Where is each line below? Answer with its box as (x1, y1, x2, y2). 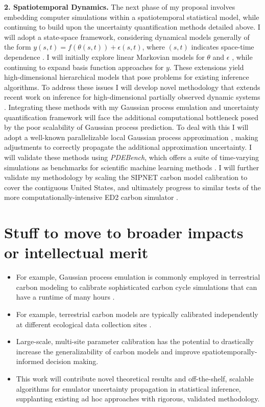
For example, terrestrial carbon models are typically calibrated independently (16, 308, 258, 319)
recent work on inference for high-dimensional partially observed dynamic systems (4, 92, 260, 102)
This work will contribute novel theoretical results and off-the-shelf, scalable (16, 373, 254, 383)
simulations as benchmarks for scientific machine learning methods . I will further (4, 162, 259, 172)
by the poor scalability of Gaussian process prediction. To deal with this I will (4, 122, 249, 132)
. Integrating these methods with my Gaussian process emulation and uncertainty (4, 101, 259, 112)
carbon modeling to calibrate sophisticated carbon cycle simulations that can (16, 281, 257, 292)
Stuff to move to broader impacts (4, 222, 244, 243)
